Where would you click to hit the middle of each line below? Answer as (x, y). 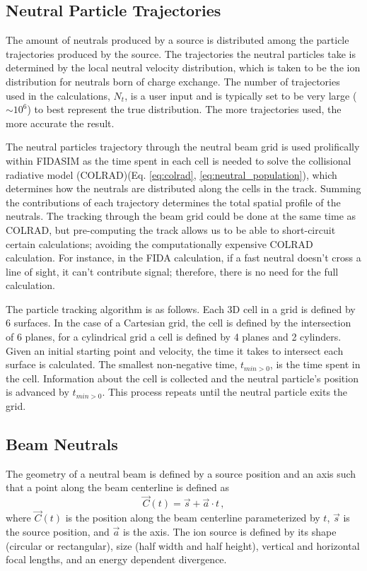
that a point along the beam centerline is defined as (117, 487)
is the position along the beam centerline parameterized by (193, 518)
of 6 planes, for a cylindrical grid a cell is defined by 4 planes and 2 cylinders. (174, 337)
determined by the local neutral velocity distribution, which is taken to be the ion (183, 67)
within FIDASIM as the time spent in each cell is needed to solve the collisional (179, 160)
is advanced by (37, 392)
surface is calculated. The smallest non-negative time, (122, 364)
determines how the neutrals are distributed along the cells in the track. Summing (183, 188)
